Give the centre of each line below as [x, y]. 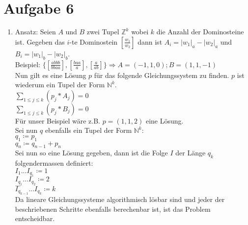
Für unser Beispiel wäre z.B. [58, 120]
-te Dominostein [94, 41]
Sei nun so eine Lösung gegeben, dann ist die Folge [91, 153]
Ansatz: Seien [35, 32]
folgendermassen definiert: [54, 163]
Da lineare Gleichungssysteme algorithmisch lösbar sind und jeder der [120, 199]
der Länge [191, 153]
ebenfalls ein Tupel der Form [88, 130]
